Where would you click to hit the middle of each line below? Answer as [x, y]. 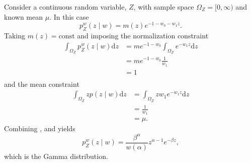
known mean [23, 16]
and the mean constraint [42, 84]
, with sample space [164, 7]
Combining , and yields [40, 128]
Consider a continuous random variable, [65, 7]
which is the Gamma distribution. [56, 156]
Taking [15, 36]
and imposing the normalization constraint [143, 36]
